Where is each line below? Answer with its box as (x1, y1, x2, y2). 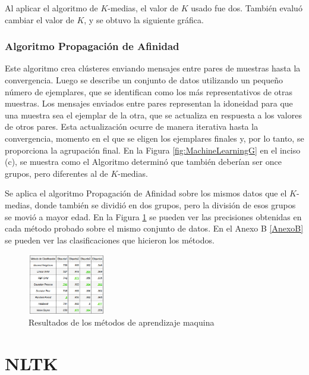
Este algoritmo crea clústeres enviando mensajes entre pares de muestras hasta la (5, 62, 301, 74)
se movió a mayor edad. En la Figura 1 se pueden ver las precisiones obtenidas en (5, 210, 302, 223)
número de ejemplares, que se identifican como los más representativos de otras (5, 85, 293, 98)
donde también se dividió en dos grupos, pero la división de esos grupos (34, 198, 296, 211)
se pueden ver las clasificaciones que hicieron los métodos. (5, 233, 215, 246)
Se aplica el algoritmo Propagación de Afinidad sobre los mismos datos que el (5, 187, 287, 199)
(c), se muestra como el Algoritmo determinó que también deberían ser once (5, 155, 282, 168)
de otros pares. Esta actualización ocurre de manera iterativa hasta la (5, 120, 258, 133)
